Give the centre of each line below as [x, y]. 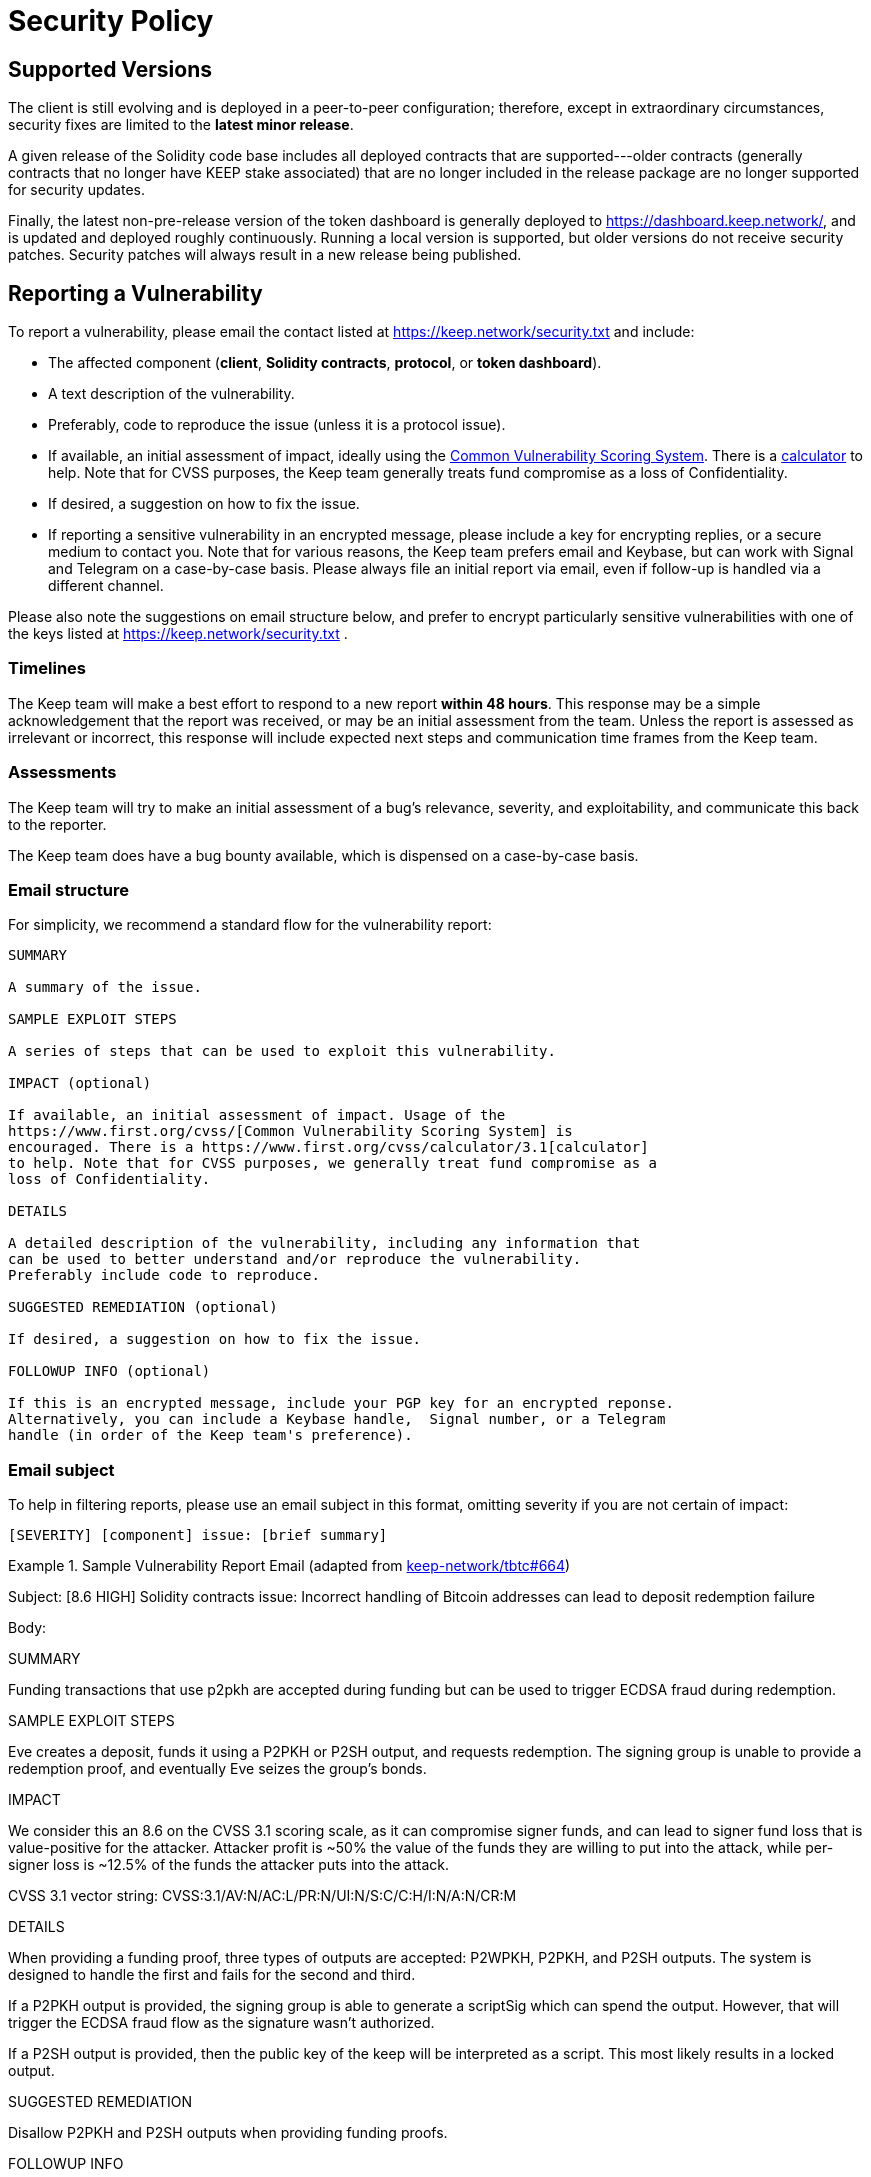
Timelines [47, 668]
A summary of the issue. [105, 987]
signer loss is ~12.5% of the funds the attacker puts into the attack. [228, 1865]
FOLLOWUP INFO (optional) [109, 1371]
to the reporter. [57, 824]
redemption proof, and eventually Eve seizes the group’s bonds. [217, 1769]
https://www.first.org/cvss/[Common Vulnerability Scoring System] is [290, 1131]
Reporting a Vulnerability [135, 293]
